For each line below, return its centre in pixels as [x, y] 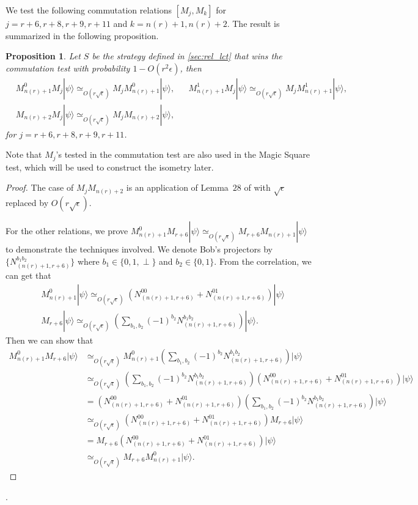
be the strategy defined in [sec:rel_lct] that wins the [187, 56]
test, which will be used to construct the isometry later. [110, 167]
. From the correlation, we [263, 261]
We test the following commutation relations [89, 10]
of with [257, 187]
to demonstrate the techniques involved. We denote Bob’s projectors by [139, 249]
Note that [24, 154]
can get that [28, 275]
